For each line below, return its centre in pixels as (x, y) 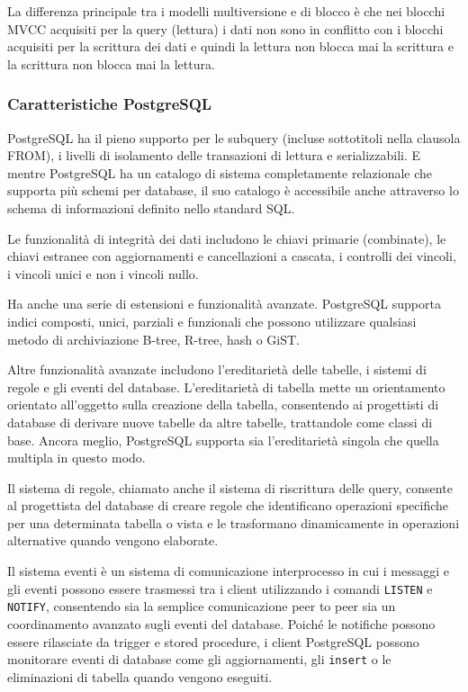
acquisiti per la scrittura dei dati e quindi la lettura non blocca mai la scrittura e (230, 46)
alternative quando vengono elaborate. (113, 540)
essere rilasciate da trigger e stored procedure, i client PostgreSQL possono (213, 641)
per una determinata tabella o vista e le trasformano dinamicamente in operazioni (234, 522)
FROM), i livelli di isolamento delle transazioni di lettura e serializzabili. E (214, 155)
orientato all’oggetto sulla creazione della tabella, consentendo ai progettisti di (223, 404)
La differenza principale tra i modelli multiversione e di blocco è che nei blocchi (226, 11)
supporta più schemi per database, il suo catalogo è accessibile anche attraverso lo (233, 190)
